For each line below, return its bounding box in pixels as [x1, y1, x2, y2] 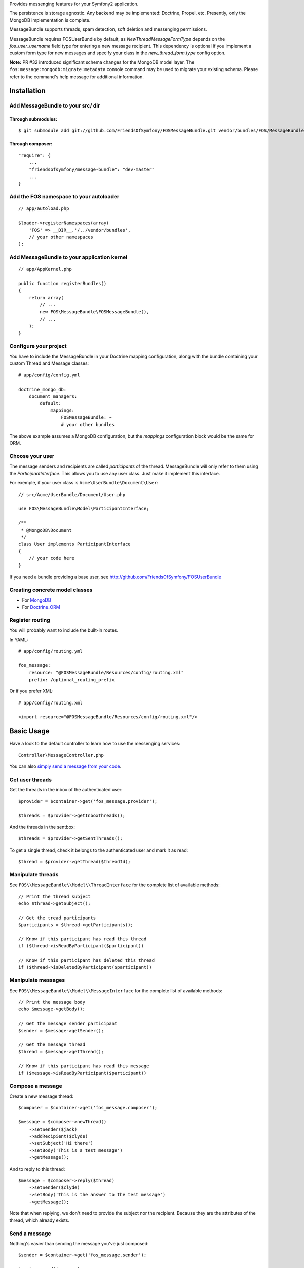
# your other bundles [61, 421, 115, 428]
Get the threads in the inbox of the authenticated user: [9, 787, 123, 793]
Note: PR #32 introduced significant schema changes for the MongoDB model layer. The [9, 59, 195, 65]
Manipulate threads [9, 871, 59, 878]
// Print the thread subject [18, 893, 91, 899]
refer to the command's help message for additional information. [9, 74, 144, 80]
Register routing [9, 617, 50, 624]
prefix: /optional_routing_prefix [28, 677, 115, 682]
